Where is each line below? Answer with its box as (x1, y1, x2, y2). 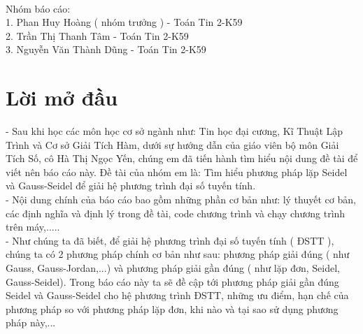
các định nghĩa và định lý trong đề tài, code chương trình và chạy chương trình (6, 205, 346, 220)
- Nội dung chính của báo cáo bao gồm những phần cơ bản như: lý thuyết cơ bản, (6, 192, 356, 207)
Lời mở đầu (6, 83, 118, 112)
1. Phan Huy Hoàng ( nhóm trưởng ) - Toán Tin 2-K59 (6, 15, 243, 29)
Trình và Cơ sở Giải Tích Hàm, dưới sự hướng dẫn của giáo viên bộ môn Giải (6, 137, 339, 152)
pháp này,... (6, 315, 56, 330)
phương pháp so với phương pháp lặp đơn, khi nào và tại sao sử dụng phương (6, 301, 339, 316)
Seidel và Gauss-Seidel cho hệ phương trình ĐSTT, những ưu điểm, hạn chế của (6, 288, 349, 303)
